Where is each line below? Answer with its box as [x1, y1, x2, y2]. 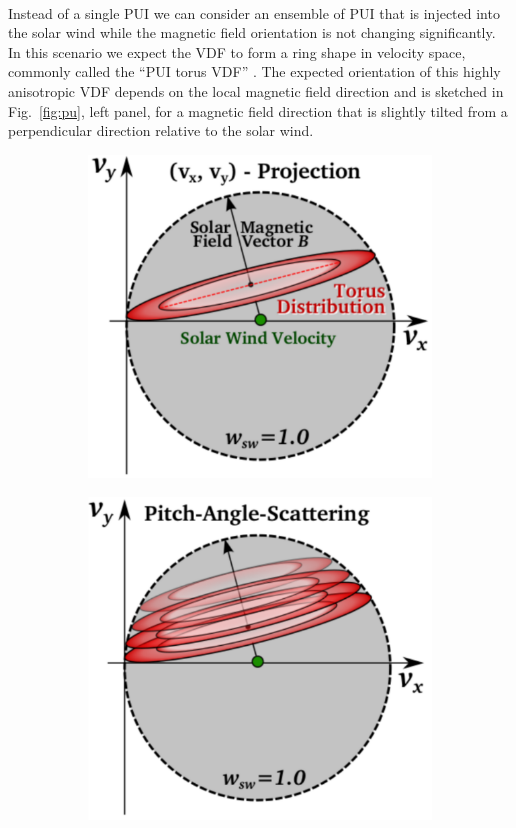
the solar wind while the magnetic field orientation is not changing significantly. [8, 22, 496, 43]
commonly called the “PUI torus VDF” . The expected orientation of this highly [8, 61, 501, 82]
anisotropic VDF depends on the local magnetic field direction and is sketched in [8, 80, 504, 101]
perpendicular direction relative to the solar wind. [8, 120, 314, 141]
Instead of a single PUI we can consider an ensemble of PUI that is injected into [8, 2, 500, 23]
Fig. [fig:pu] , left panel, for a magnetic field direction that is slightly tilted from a [8, 100, 508, 121]
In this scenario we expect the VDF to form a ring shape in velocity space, [8, 41, 466, 62]
